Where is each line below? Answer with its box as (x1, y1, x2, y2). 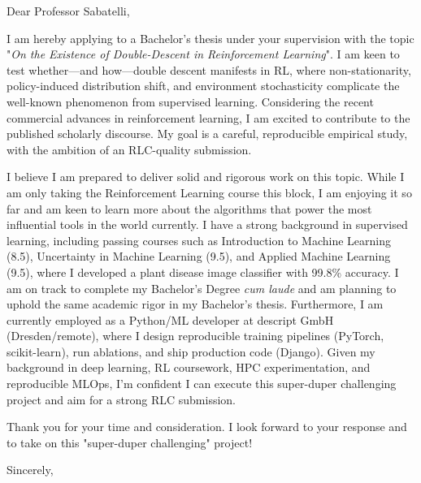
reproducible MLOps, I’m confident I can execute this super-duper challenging (7, 375, 397, 392)
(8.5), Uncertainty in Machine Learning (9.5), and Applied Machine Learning (7, 248, 391, 265)
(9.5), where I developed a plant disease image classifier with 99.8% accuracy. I (7, 263, 399, 280)
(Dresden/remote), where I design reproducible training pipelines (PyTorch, (7, 327, 384, 344)
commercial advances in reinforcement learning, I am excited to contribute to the (7, 109, 410, 126)
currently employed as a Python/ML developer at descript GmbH (7, 311, 334, 328)
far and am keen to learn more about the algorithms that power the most (7, 200, 372, 217)
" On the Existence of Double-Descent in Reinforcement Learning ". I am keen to (7, 45, 400, 63)
